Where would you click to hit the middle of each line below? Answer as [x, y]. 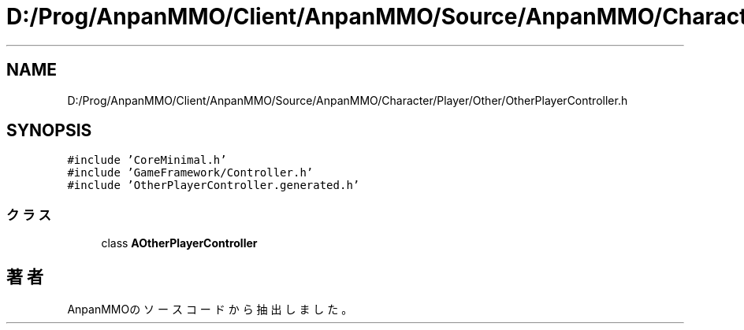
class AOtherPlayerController [179, 243]
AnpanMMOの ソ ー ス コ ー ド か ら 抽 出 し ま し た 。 [210, 310]
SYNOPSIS [49, 131]
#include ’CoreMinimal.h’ [147, 160]
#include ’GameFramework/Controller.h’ [190, 173]
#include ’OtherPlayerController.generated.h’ [214, 185]
